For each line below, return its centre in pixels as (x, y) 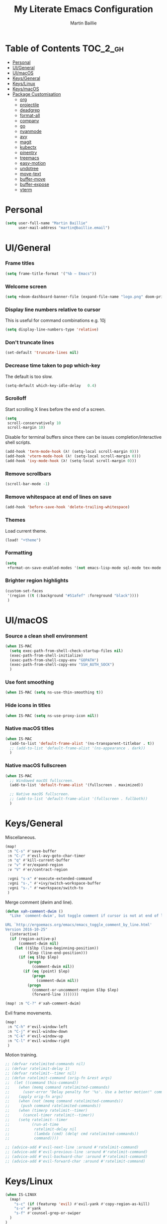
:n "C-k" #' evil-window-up (35, 1036)
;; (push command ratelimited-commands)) (53, 1106)
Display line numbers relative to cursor (53, 309)
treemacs (30, 158)
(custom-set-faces (24, 591)
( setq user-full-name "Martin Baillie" (46, 223)
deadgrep (30, 110)
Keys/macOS (26, 89)
